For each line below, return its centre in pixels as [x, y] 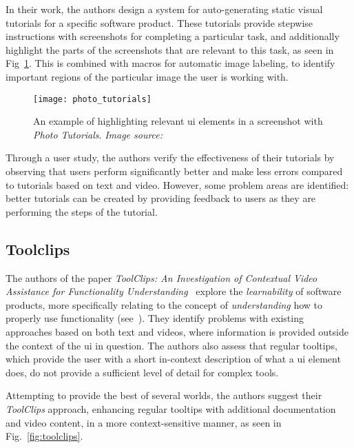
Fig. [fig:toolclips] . [44, 436]
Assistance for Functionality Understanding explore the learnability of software [174, 291]
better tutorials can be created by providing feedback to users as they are [161, 198]
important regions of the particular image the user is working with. [147, 76]
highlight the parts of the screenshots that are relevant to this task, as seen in [170, 49]
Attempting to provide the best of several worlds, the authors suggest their [164, 395]
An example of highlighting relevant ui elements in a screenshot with [178, 121]
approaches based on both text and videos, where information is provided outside [177, 331]
